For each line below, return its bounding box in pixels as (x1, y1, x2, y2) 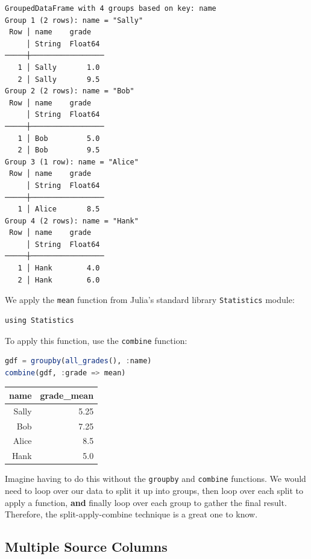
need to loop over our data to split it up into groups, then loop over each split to (5, 484, 304, 496)
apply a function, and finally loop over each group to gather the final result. (5, 496, 287, 508)
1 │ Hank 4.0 (17, 264, 100, 273)
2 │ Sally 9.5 (17, 75, 100, 84)
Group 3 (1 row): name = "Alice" (5, 157, 139, 166)
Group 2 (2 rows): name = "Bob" (5, 87, 134, 96)
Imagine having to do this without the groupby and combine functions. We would (5, 472, 306, 485)
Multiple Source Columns (5, 537, 168, 556)
